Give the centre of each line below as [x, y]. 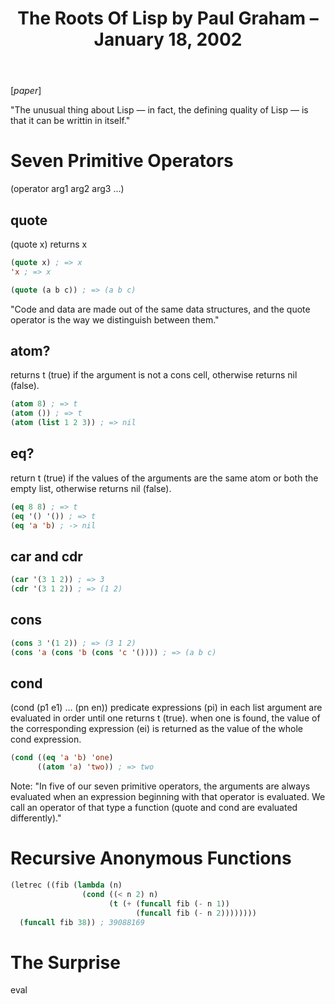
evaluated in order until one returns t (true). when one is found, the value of [165, 718]
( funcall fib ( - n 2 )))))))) [196, 913]
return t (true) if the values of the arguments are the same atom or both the [164, 478]
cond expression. [46, 739]
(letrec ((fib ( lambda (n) [66, 885]
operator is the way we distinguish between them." [115, 319]
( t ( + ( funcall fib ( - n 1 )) [169, 903]
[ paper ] [26, 91]
